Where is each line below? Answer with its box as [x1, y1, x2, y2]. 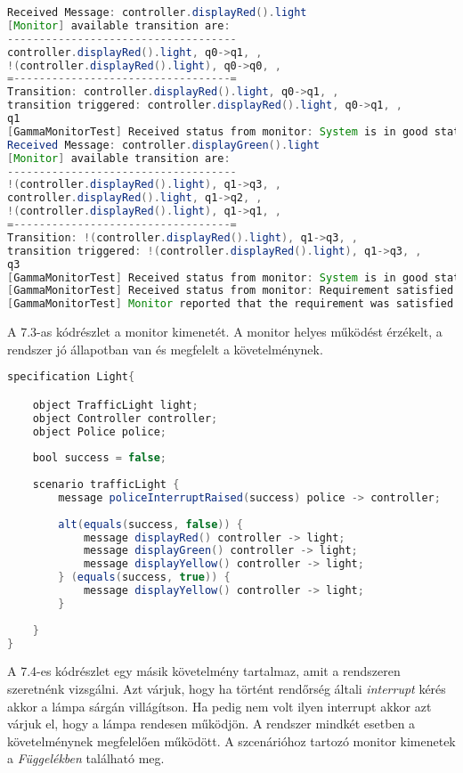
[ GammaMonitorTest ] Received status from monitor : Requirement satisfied [7, 284, 454, 297]
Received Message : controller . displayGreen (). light [7, 138, 320, 151]
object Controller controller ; [32, 411, 218, 425]
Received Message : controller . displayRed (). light [7, 6, 307, 19]
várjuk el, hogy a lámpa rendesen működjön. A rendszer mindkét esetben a [7, 714, 416, 733]
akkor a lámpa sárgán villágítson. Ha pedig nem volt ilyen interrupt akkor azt [7, 696, 432, 715]
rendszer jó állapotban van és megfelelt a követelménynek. [7, 339, 323, 358]
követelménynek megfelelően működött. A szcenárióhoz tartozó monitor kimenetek [7, 731, 456, 750]
